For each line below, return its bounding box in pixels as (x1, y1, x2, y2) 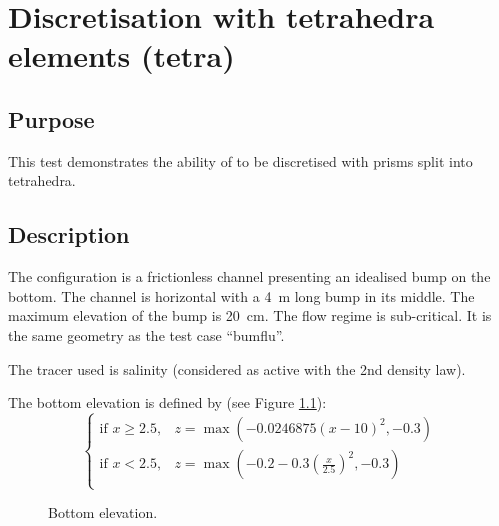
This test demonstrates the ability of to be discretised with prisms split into (8, 150, 473, 171)
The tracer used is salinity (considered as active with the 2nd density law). (8, 358, 466, 379)
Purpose (8, 103, 95, 134)
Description (8, 219, 130, 250)
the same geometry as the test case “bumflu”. (8, 324, 285, 345)
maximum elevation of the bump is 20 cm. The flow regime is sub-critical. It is (8, 305, 492, 326)
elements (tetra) (8, 35, 235, 76)
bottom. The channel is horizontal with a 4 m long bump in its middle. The (8, 285, 475, 306)
